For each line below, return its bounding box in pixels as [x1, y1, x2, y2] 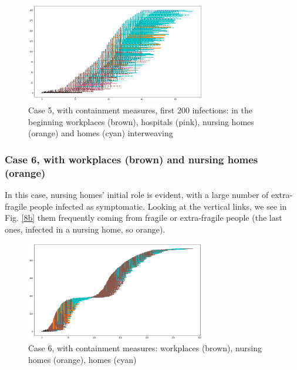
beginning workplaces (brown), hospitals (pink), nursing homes [28, 115, 254, 127]
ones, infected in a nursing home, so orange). [5, 223, 166, 235]
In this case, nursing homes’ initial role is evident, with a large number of [5, 188, 269, 200]
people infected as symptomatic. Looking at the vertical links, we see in [29, 200, 287, 212]
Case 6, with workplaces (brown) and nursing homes [5, 152, 258, 166]
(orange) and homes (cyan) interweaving [28, 127, 173, 139]
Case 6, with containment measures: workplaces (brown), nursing [28, 342, 262, 354]
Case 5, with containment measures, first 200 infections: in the [28, 104, 252, 116]
